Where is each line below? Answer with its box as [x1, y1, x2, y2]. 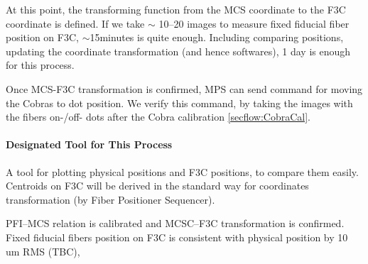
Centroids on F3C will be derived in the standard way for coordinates [6, 178, 309, 193]
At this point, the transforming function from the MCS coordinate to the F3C [6, 2, 346, 16]
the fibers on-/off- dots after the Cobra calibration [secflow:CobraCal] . [6, 109, 311, 124]
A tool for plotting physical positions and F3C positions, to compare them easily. [6, 164, 359, 179]
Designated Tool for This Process [6, 137, 173, 152]
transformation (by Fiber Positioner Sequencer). [6, 192, 215, 207]
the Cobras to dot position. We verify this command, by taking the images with [6, 95, 353, 110]
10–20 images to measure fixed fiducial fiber [158, 16, 350, 31]
